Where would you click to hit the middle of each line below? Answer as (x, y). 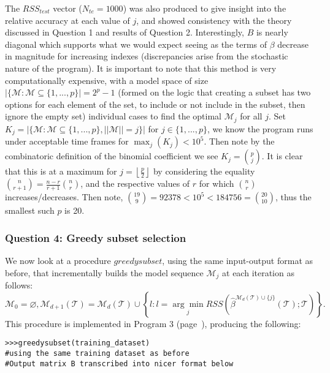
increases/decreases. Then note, (64, 197)
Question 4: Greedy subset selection (96, 237)
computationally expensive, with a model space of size (107, 80)
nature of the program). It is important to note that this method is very (141, 68)
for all (251, 116)
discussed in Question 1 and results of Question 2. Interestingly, (125, 32)
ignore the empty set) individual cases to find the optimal (113, 116)
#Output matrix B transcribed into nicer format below (119, 364)
